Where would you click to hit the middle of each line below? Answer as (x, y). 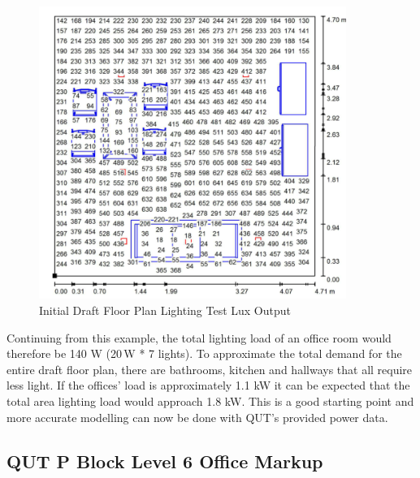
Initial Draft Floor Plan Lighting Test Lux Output (165, 310)
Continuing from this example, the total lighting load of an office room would (199, 337)
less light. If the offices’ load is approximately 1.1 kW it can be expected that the (208, 385)
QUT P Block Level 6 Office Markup (165, 461)
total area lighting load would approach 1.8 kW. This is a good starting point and (210, 401)
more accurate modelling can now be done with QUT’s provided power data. (197, 417)
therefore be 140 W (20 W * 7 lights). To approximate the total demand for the (204, 353)
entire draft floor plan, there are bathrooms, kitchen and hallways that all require (210, 369)
